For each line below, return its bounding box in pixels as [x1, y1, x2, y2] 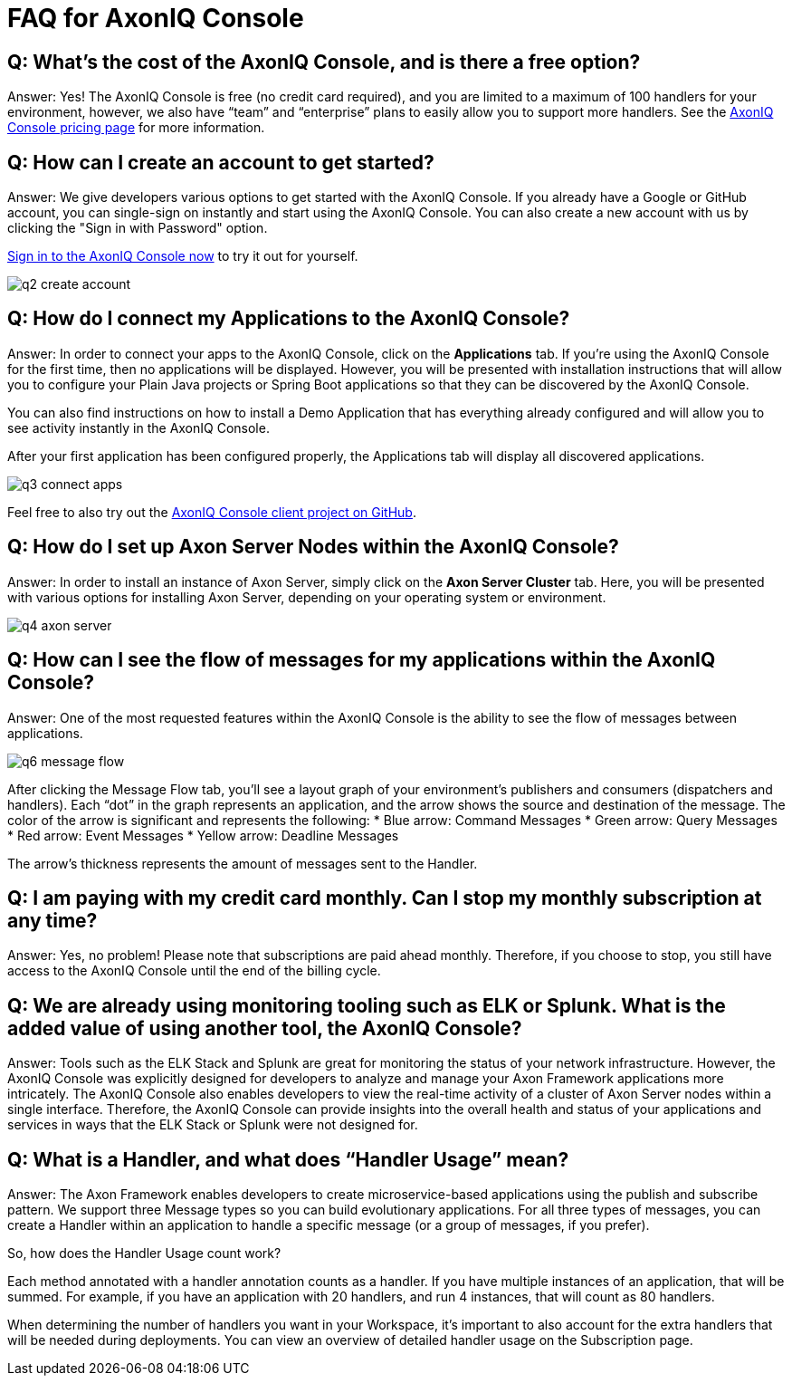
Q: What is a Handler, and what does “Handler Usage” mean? [7, 1148, 569, 1171]
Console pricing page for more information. [7, 120, 265, 136]
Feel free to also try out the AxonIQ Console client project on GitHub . [7, 504, 416, 520]
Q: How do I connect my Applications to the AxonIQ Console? [7, 307, 570, 331]
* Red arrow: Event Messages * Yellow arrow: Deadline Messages [7, 827, 399, 843]
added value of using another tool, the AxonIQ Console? [7, 1016, 522, 1040]
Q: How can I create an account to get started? [7, 150, 434, 174]
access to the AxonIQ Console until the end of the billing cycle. [7, 963, 381, 979]
